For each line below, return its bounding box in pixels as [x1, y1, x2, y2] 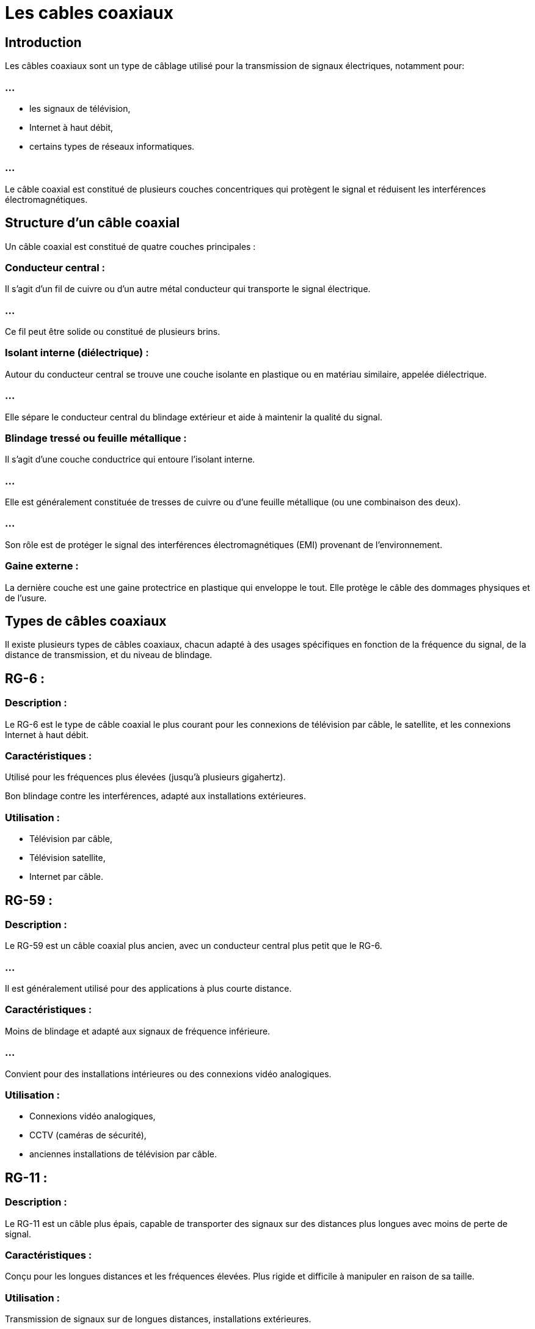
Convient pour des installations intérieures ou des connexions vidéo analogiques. [5, 1068, 332, 1079]
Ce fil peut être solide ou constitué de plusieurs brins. [5, 326, 220, 337]
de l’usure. [5, 592, 47, 603]
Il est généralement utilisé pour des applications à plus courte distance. [5, 983, 292, 994]
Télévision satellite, [29, 852, 106, 863]
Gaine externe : [5, 560, 79, 573]
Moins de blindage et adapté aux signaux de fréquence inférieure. [5, 1025, 271, 1036]
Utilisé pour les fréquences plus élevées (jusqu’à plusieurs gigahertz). [5, 772, 286, 783]
